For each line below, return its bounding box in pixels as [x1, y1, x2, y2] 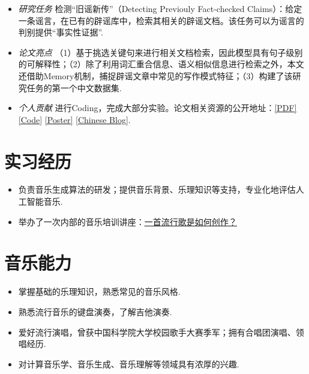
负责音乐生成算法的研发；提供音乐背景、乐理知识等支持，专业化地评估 [18, 183, 296, 196]
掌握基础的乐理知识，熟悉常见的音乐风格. [18, 285, 181, 298]
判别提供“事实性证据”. [18, 26, 103, 38]
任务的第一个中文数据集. [26, 81, 122, 94]
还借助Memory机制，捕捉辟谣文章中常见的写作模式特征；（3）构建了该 [18, 69, 293, 82]
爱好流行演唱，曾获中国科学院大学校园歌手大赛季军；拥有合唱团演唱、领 [18, 325, 304, 338]
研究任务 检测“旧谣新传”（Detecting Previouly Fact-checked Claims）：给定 [18, 2, 302, 14]
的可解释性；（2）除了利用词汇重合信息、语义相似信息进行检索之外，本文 [18, 58, 304, 70]
